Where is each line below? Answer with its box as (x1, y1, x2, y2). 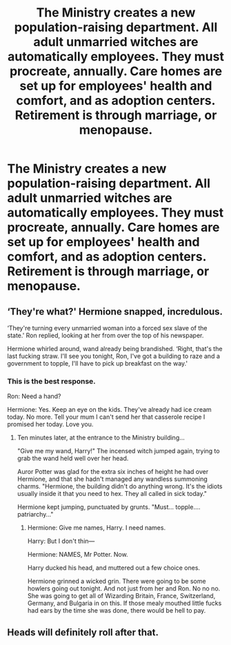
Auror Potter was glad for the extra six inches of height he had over (17, 468, 209, 476)
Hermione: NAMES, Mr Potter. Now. (27, 550, 129, 559)
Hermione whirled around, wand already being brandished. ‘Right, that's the (7, 345, 223, 353)
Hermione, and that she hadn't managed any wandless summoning (17, 475, 208, 484)
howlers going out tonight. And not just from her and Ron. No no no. (27, 584, 221, 593)
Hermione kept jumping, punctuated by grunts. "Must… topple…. (17, 503, 201, 511)
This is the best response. (7, 376, 97, 386)
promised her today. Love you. (7, 420, 94, 428)
